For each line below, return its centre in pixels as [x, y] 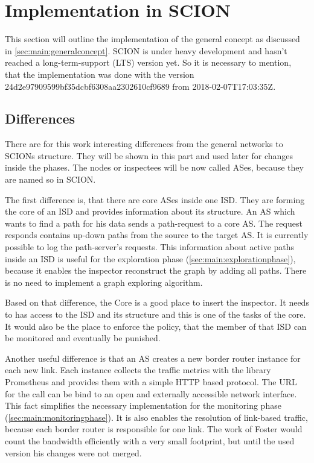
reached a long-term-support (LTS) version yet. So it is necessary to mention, [148, 62]
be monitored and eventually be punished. [83, 338]
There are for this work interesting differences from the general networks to [144, 144]
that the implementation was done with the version [100, 74]
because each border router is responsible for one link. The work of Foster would [154, 429]
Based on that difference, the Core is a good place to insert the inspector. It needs [157, 302]
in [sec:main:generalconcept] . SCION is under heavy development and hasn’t [146, 50]
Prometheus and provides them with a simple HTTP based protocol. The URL [151, 381]
